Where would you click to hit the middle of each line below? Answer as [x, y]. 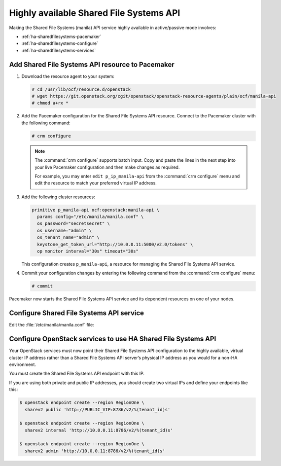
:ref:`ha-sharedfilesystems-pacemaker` [61, 36]
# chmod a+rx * [50, 103]
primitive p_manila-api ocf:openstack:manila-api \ [96, 210]
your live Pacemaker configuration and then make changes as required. [107, 167]
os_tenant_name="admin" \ [68, 237]
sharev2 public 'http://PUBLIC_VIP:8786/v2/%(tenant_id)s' [98, 410]
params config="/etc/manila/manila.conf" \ [90, 217]
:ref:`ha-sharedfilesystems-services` [59, 50]
